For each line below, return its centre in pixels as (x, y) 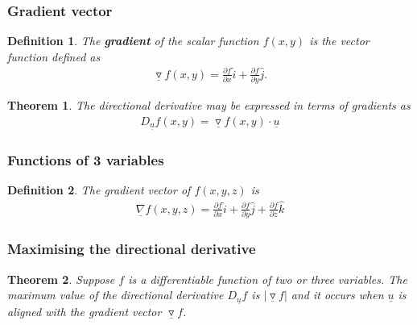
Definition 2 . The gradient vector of (99, 190)
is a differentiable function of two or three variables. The (268, 279)
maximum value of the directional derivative (116, 295)
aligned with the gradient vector (85, 312)
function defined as (54, 56)
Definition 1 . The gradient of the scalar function (133, 41)
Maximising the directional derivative (132, 249)
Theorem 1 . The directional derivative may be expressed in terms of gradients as (209, 105)
